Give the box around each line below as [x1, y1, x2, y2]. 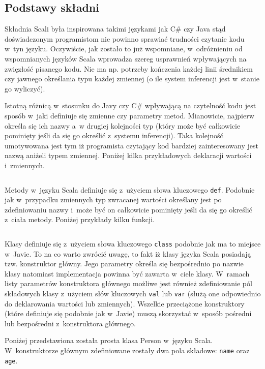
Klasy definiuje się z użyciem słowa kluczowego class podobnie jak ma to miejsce [5, 238, 261, 249]
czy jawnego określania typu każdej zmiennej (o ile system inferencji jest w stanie [5, 73, 259, 84]
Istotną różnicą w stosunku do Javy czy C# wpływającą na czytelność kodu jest [5, 100, 256, 111]
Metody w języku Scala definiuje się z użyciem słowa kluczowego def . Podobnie [5, 184, 255, 195]
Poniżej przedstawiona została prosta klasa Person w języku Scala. [5, 335, 213, 346]
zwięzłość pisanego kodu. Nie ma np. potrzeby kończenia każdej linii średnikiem [5, 63, 253, 74]
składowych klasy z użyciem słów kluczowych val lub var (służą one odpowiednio [5, 288, 261, 298]
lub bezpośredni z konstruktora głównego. [5, 318, 136, 328]
